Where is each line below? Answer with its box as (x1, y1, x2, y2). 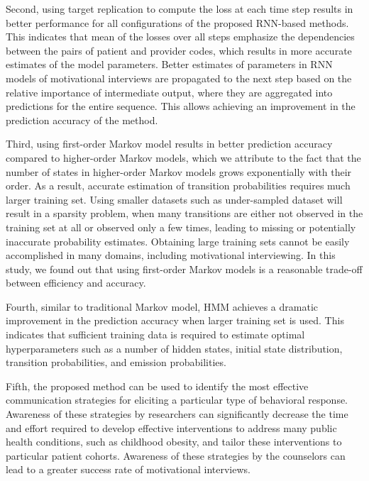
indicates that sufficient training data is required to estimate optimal (6, 327, 305, 342)
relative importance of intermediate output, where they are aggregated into (6, 84, 333, 99)
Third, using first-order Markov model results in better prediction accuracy (6, 136, 333, 151)
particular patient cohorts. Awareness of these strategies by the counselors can (6, 448, 346, 463)
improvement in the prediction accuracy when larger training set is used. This (6, 313, 344, 328)
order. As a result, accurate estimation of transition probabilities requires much (6, 178, 351, 193)
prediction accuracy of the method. (6, 112, 158, 127)
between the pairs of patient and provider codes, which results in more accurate (6, 43, 352, 57)
